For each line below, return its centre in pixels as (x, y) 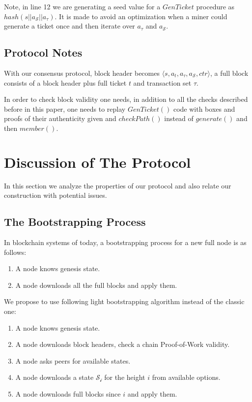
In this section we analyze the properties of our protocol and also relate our (118, 185)
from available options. (186, 377)
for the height (125, 377)
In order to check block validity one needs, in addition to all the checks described (126, 99)
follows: (15, 252)
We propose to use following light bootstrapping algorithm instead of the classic (124, 301)
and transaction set (162, 82)
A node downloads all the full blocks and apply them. (96, 285)
